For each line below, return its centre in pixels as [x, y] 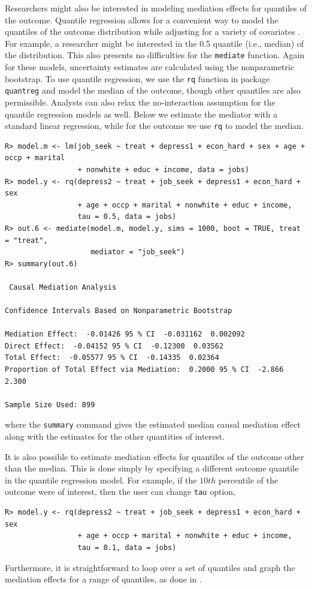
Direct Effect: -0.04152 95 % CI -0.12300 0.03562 [114, 346]
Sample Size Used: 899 [50, 405]
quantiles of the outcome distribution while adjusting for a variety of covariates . [153, 31]
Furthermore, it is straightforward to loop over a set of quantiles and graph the [150, 567]
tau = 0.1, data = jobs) [127, 547]
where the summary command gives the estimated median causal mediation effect [153, 424]
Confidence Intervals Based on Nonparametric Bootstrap [119, 311]
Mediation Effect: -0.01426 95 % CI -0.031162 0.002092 [125, 334]
